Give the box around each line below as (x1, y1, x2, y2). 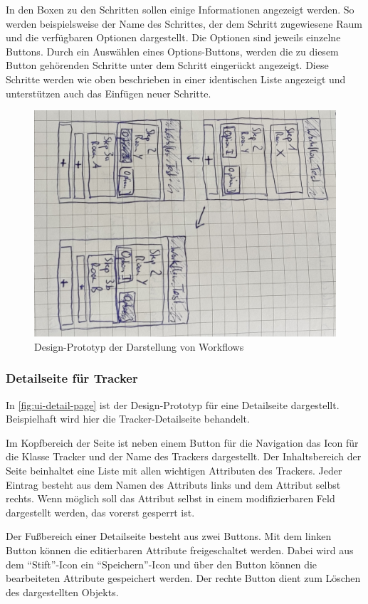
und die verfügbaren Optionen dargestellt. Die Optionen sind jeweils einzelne (6, 30, 341, 45)
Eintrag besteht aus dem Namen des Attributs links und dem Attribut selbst (6, 477, 341, 492)
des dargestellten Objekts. (6, 584, 119, 599)
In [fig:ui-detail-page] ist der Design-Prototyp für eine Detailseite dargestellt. (6, 397, 340, 412)
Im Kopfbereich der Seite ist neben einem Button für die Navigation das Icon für (6, 435, 359, 450)
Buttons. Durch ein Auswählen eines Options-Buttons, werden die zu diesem (6, 43, 339, 58)
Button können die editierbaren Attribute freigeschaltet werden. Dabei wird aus (6, 542, 354, 557)
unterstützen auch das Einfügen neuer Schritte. (6, 85, 211, 100)
